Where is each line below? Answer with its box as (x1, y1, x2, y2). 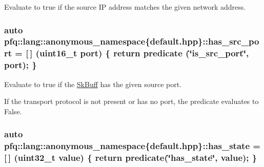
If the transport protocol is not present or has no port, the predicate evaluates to (4, 96, 259, 107)
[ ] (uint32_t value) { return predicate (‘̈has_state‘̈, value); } (4, 151, 257, 164)
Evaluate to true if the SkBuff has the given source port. (4, 78, 182, 89)
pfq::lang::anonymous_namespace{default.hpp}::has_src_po (4, 35, 259, 48)
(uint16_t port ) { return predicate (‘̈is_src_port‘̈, (35, 47, 249, 59)
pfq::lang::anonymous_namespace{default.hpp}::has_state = (4, 139, 260, 152)
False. (4, 106, 22, 116)
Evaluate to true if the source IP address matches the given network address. (4, 2, 246, 12)
